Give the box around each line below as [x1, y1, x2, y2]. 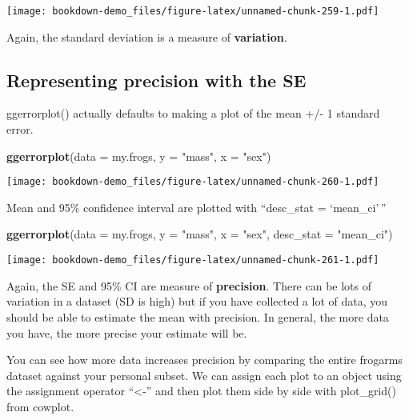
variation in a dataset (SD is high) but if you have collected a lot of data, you [6, 293, 388, 310]
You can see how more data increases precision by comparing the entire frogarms [6, 351, 403, 368]
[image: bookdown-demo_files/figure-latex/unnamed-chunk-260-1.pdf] [6, 176, 379, 188]
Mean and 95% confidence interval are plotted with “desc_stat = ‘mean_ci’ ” [6, 198, 387, 215]
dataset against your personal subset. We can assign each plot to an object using [6, 366, 402, 383]
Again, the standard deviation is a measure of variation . [6, 28, 287, 45]
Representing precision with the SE [6, 67, 307, 92]
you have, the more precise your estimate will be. [6, 324, 247, 341]
